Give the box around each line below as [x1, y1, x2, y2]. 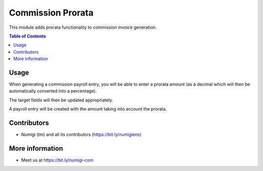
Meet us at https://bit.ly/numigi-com [21, 157, 94, 163]
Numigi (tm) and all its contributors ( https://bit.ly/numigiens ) [21, 132, 142, 137]
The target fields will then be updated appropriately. [9, 97, 113, 103]
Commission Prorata [9, 7, 94, 18]
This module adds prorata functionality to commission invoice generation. [9, 24, 157, 30]
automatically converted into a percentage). [9, 88, 97, 94]
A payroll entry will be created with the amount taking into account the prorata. [9, 106, 167, 112]
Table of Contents [9, 33, 46, 39]
